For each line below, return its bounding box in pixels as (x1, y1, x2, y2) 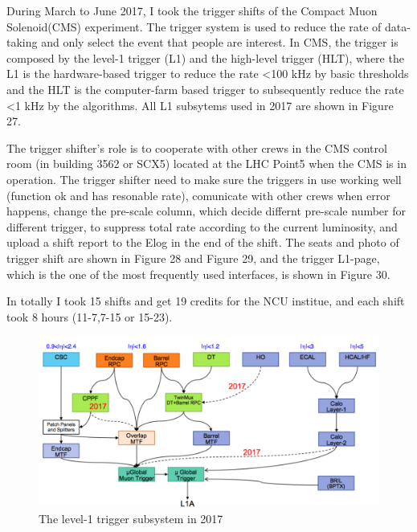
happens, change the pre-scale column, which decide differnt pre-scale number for (6, 203, 407, 219)
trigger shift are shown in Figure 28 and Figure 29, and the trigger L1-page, (6, 249, 380, 266)
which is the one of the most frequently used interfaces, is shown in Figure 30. (6, 265, 390, 282)
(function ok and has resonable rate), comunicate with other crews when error (6, 186, 390, 203)
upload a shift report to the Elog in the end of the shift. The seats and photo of (6, 234, 399, 251)
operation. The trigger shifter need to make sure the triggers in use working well (6, 170, 402, 187)
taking (6, 34, 38, 51)
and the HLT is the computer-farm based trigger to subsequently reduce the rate (6, 80, 404, 97)
